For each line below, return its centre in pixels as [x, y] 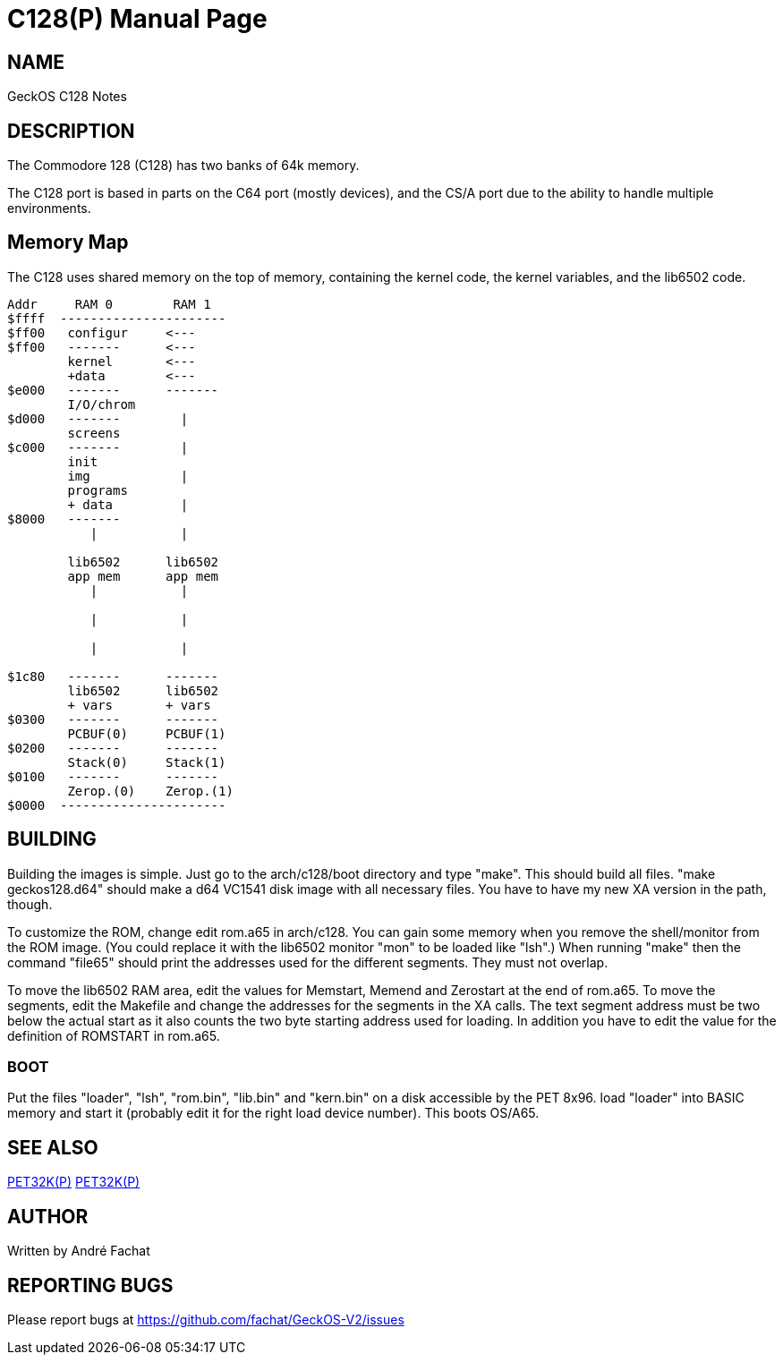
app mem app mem [143, 576]
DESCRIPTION [71, 131]
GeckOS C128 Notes [67, 97]
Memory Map [68, 243]
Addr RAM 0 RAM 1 [109, 304]
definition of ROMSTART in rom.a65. [114, 1035]
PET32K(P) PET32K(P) [74, 1182]
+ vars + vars [139, 705]
